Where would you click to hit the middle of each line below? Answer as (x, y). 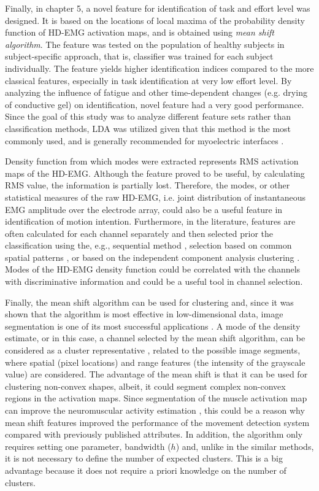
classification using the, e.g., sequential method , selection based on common (148, 245)
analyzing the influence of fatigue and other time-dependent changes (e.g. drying (156, 92)
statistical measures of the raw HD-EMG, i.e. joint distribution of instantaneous (155, 197)
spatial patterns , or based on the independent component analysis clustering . (152, 257)
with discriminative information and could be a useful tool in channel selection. (154, 281)
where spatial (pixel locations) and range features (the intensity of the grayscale (155, 362)
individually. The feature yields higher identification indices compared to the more (159, 68)
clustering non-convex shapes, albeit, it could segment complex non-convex (145, 386)
